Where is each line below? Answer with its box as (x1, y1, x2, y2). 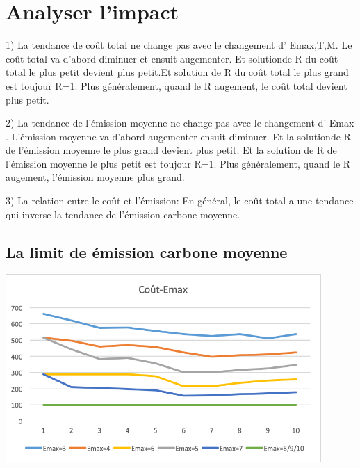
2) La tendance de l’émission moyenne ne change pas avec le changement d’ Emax (6, 115, 354, 130)
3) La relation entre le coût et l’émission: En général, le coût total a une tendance (6, 193, 354, 208)
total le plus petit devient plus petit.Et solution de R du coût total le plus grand (6, 65, 349, 79)
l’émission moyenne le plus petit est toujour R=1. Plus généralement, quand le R (6, 156, 351, 170)
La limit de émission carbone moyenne (6, 241, 288, 262)
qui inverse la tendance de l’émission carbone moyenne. (6, 207, 240, 221)
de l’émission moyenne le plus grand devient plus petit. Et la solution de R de (6, 143, 337, 157)
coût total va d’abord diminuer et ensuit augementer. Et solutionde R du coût (6, 51, 338, 65)
